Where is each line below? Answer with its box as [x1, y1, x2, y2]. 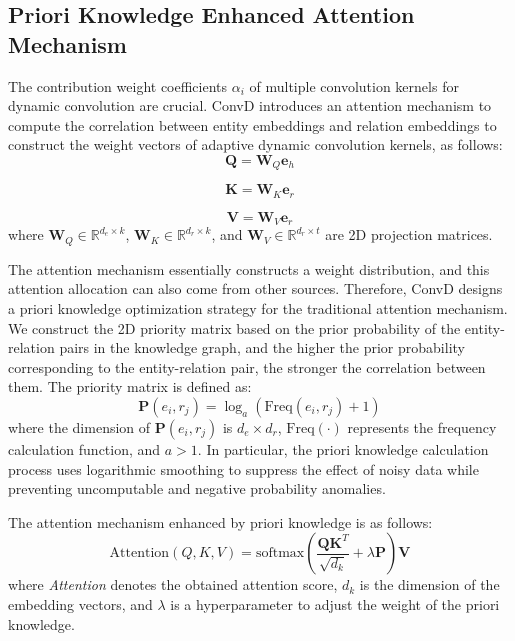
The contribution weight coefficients [8, 75, 228, 96]
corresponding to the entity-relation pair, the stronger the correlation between [8, 356, 486, 377]
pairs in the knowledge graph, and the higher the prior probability [59, 337, 465, 358]
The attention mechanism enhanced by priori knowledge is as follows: [8, 511, 433, 532]
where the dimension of [8, 416, 151, 437]
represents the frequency [347, 416, 497, 437]
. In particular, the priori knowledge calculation [197, 438, 489, 459]
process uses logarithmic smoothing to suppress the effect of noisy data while [8, 458, 479, 479]
